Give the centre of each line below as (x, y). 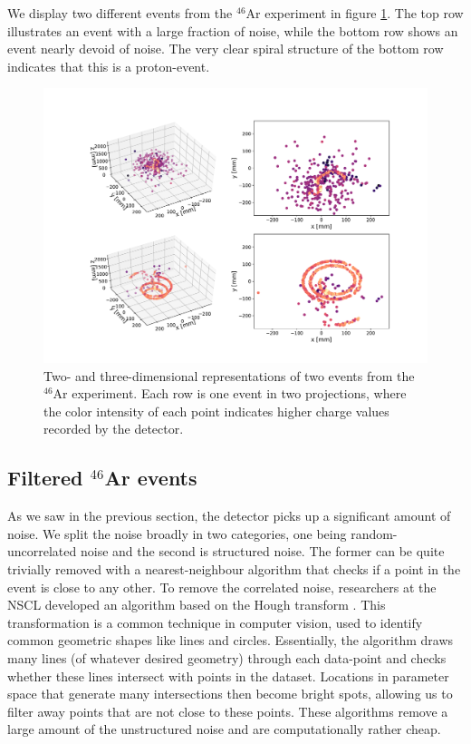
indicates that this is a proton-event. (109, 66)
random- (374, 533)
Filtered (45, 478)
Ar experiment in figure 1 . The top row (355, 13)
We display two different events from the (120, 13)
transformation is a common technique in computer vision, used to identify (215, 622)
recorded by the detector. (114, 429)
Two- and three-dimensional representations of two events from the (229, 375)
